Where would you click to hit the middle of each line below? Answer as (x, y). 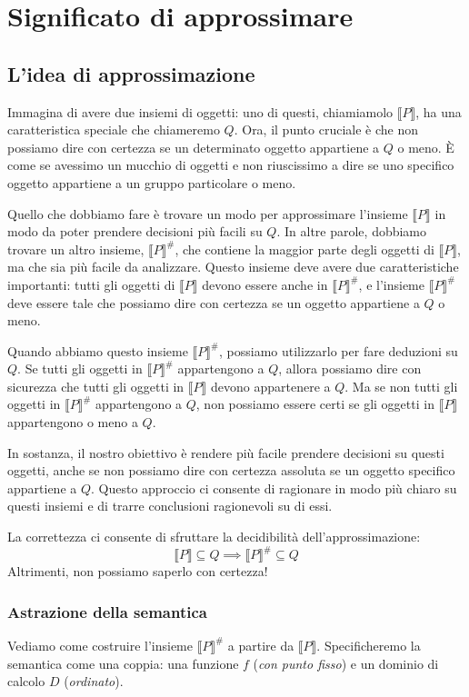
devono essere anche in (265, 284)
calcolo (26, 681)
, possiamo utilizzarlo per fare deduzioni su (339, 350)
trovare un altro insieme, (76, 249)
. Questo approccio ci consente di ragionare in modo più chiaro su (274, 488)
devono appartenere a (270, 386)
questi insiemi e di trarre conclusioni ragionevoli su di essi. (170, 506)
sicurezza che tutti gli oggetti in (96, 386)
